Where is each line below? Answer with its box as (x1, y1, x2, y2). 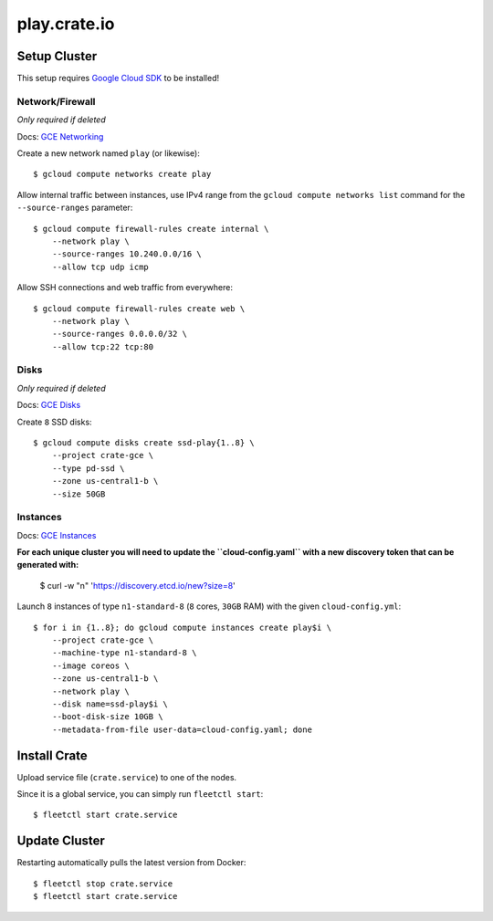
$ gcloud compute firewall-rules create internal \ (33, 224, 269, 234)
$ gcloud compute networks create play (33, 169, 212, 180)
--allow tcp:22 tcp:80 (51, 341, 154, 351)
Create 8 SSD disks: (16, 416, 92, 427)
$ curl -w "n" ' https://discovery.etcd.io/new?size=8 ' (39, 580, 236, 591)
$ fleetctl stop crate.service (33, 878, 173, 889)
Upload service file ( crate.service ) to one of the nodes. (16, 771, 237, 782)
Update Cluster (16, 833, 105, 849)
